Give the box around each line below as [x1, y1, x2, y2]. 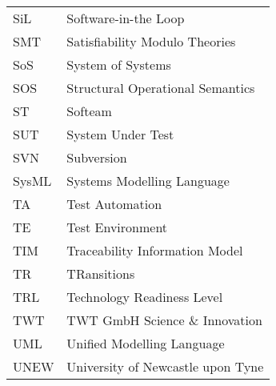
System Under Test [66, 125, 174, 143]
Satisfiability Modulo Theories [66, 32, 236, 50]
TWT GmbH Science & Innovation [66, 311, 262, 329]
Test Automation [66, 195, 162, 213]
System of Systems [66, 55, 171, 74]
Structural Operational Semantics [66, 78, 255, 97]
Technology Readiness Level [66, 287, 223, 306]
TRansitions [66, 264, 135, 283]
